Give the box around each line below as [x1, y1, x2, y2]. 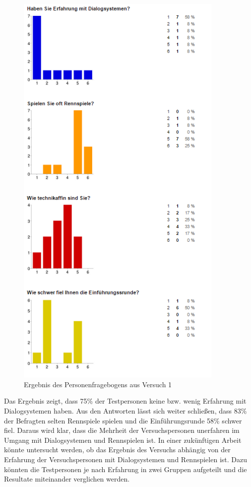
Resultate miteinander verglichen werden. [4, 474, 130, 484]
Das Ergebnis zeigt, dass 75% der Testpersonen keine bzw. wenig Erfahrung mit [4, 396, 247, 406]
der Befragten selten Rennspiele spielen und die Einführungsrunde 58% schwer [4, 415, 242, 425]
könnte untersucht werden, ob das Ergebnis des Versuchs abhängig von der [4, 444, 231, 455]
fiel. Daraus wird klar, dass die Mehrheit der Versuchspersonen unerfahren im [4, 425, 240, 435]
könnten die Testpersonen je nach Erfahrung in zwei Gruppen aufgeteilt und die [4, 464, 247, 474]
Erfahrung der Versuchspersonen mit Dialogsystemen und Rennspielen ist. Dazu [4, 454, 247, 464]
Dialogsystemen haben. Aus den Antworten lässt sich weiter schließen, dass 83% [4, 405, 247, 416]
